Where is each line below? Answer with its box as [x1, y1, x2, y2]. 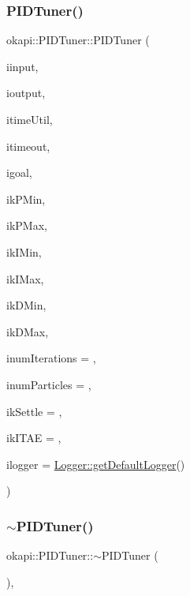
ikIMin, [6, 243, 42, 260]
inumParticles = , [6, 376, 91, 392]
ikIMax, [6, 270, 44, 287]
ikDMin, [6, 297, 47, 313]
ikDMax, [6, 323, 49, 339]
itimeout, [6, 137, 50, 154]
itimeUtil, [6, 111, 53, 127]
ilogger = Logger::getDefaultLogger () [6, 455, 185, 472]
